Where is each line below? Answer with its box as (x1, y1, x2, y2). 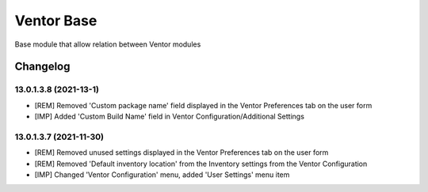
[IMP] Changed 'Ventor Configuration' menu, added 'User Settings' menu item (34, 170, 290, 179)
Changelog (14, 60, 71, 73)
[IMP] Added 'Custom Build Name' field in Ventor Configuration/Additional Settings (34, 111, 305, 122)
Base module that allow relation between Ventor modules (14, 40, 201, 49)
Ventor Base (14, 12, 97, 29)
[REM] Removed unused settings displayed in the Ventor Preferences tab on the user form (34, 148, 329, 157)
